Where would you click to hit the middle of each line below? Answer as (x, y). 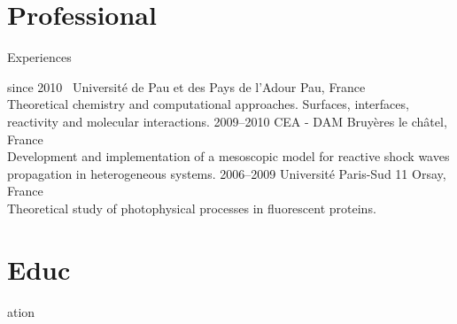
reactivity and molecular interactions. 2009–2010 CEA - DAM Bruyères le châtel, (227, 121)
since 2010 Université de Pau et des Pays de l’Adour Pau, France (186, 86)
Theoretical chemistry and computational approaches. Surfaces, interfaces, (208, 104)
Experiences (39, 57)
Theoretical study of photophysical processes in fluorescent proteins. (192, 208)
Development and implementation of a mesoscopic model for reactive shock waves (228, 156)
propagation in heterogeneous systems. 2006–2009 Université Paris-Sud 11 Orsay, (227, 173)
